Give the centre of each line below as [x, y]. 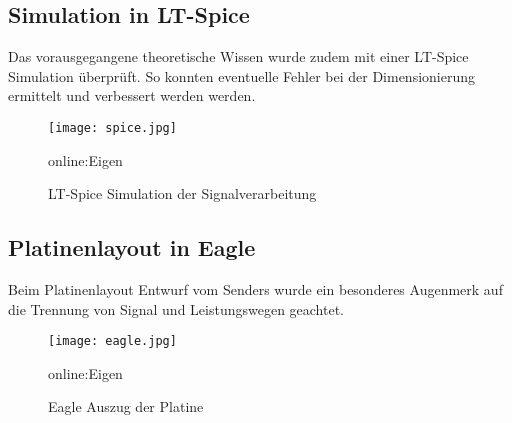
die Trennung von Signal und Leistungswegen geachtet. [176, 308]
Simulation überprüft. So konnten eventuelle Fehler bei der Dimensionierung [242, 75]
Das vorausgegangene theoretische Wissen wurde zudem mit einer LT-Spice [238, 56]
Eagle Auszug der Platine [126, 406]
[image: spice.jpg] [112, 127]
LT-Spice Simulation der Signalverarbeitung [182, 193]
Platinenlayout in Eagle [132, 247]
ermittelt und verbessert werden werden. [132, 95]
